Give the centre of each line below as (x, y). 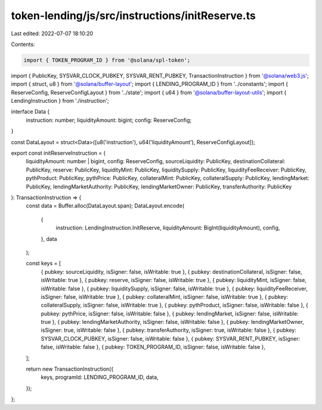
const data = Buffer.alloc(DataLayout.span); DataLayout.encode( (105, 206)
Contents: (23, 44)
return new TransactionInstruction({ (70, 369)
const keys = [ (44, 264)
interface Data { (30, 112)
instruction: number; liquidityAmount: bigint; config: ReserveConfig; (109, 120)
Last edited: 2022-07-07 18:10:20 (52, 33)
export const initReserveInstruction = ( (58, 153)
